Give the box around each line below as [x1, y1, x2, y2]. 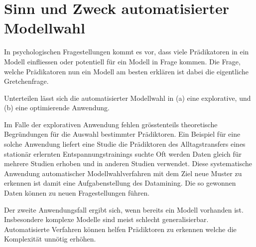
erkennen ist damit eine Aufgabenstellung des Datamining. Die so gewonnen [4, 178, 236, 188]
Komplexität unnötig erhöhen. [4, 234, 96, 244]
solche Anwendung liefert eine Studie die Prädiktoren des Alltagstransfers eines [4, 139, 246, 149]
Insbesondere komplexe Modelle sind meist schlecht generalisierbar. [4, 214, 209, 225]
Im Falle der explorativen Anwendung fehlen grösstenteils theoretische [4, 119, 218, 129]
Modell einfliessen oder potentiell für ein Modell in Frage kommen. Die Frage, [4, 56, 241, 66]
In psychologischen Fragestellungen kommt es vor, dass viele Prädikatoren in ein [4, 46, 249, 57]
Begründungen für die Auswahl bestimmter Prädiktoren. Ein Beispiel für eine [4, 129, 241, 139]
